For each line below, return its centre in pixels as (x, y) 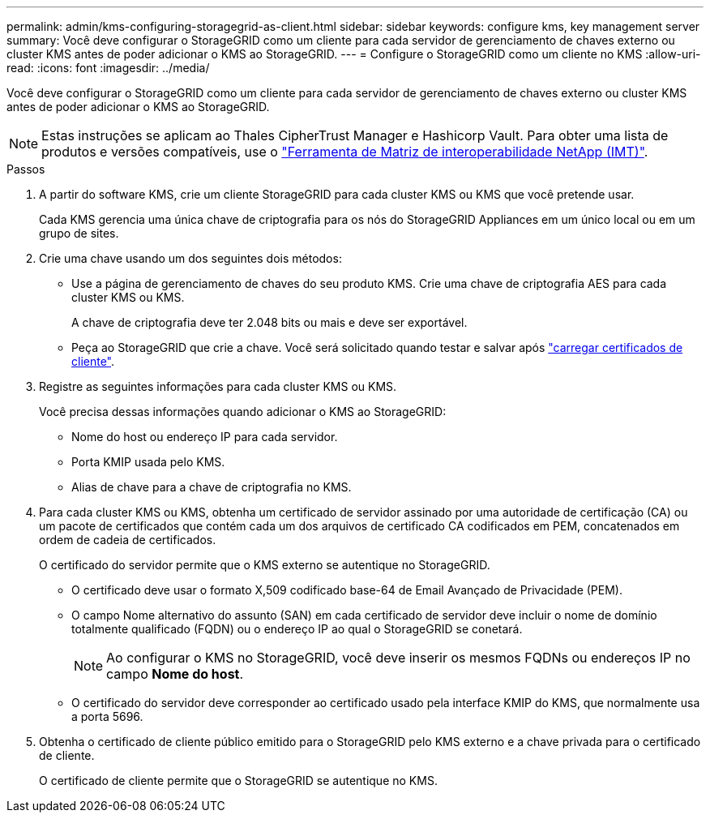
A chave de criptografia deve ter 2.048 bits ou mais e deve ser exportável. (269, 322)
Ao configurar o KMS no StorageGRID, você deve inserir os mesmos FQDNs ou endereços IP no (398, 658)
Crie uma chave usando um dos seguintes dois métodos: (190, 258)
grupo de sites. (79, 233)
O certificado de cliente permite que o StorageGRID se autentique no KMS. (238, 780)
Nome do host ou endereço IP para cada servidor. (205, 437)
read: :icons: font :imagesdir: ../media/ (108, 68)
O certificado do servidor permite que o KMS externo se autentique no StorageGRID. (265, 565)
